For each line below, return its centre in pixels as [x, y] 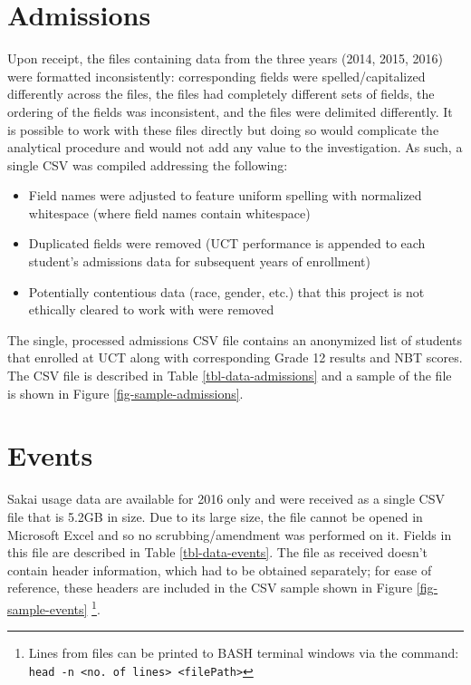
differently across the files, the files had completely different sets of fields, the [221, 94]
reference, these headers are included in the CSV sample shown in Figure [210, 588]
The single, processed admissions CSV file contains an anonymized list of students [235, 339]
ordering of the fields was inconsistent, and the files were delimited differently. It [230, 111]
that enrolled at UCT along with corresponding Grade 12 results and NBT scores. [235, 357]
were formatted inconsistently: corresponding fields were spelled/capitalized [216, 76]
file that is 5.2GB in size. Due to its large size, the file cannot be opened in [215, 516]
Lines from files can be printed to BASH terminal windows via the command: [244, 653]
